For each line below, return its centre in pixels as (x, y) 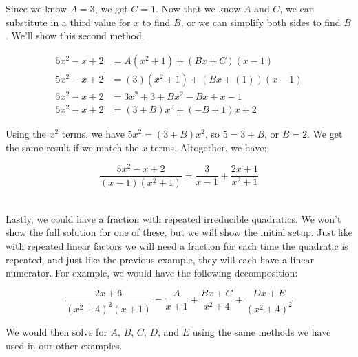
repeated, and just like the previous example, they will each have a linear (160, 259)
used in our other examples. (64, 345)
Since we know (36, 8)
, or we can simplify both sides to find (261, 22)
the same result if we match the (72, 147)
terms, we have (93, 134)
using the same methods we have (262, 332)
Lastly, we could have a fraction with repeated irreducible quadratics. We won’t (173, 218)
